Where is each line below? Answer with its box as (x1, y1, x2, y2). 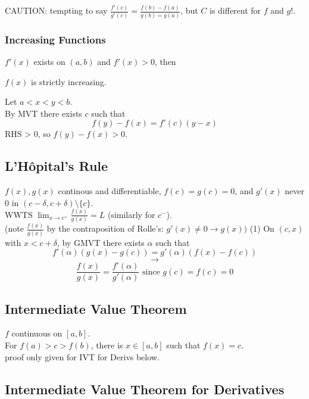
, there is (90, 339, 123, 351)
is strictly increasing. (31, 75, 107, 88)
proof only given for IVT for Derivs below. (5, 350, 160, 363)
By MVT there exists (5, 107, 82, 119)
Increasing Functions (5, 32, 106, 46)
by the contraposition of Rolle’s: (46, 222, 164, 235)
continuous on (11, 327, 63, 339)
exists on (33, 55, 65, 67)
